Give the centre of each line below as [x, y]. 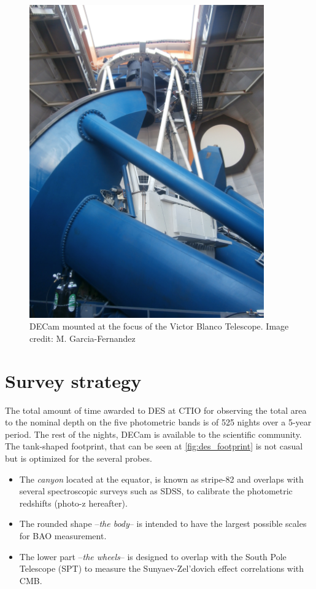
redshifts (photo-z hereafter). [73, 503]
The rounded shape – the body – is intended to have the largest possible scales [163, 524]
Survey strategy [73, 380]
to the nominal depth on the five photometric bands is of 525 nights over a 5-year [158, 422]
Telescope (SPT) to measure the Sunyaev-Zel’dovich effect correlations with [162, 568]
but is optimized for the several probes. [79, 458]
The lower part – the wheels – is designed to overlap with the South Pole [153, 556]
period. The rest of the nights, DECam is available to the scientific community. [153, 434]
